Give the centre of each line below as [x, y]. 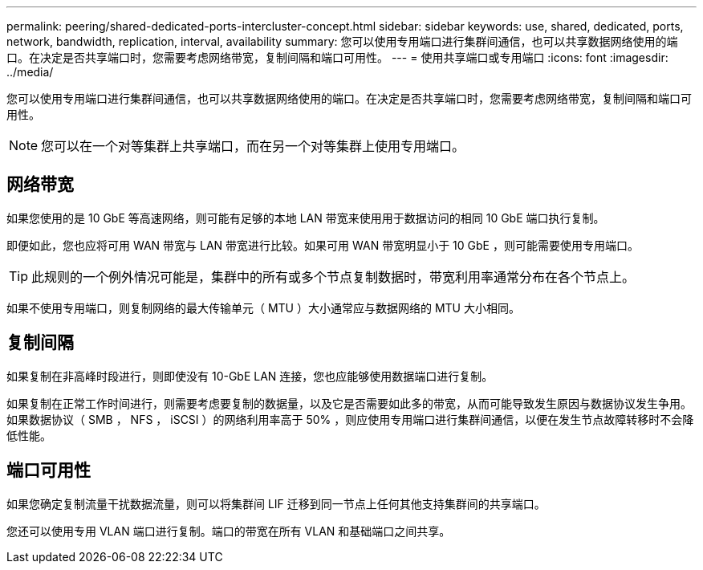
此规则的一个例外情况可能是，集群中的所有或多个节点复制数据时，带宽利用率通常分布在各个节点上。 [333, 277]
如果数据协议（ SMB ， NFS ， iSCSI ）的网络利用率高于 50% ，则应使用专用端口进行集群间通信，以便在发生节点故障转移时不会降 [350, 419]
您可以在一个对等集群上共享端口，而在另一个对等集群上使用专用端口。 [253, 146]
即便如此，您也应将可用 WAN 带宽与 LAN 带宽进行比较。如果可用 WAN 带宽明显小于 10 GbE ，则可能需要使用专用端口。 [323, 245]
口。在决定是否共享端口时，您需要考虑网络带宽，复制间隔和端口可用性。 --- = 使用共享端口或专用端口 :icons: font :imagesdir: [337, 57]
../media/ [30, 72]
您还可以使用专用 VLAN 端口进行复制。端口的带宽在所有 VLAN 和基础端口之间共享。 [229, 531]
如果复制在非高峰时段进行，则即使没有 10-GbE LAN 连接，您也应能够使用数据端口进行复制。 [250, 376]
